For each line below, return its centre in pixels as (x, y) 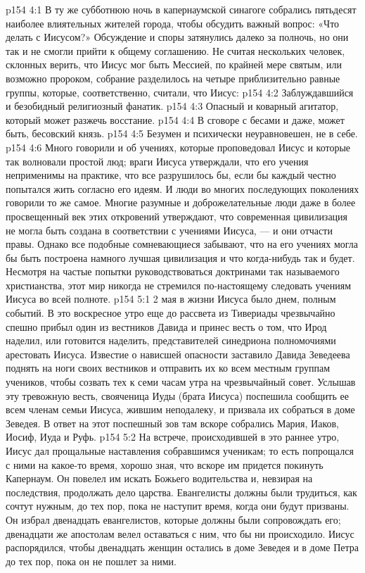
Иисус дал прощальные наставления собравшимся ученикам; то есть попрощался (180, 451)
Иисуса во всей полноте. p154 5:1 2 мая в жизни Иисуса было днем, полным (171, 299)
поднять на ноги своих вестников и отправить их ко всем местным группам (168, 368)
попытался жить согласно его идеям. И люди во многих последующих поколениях (182, 188)
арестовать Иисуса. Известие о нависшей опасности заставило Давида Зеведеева (178, 354)
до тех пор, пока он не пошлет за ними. (91, 561)
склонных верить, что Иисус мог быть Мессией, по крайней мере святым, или (174, 64)
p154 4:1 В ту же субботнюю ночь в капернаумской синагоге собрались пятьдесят (181, 9)
